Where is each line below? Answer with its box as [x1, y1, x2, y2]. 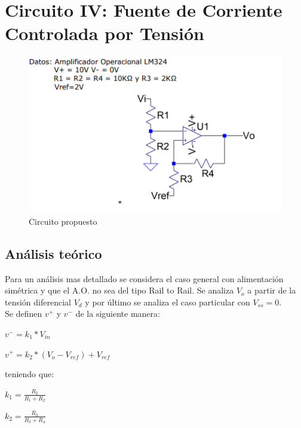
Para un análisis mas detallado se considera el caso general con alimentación [5, 272, 284, 285]
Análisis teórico [5, 244, 102, 262]
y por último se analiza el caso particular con [85, 295, 250, 308]
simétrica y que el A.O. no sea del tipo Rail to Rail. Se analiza [5, 284, 234, 296]
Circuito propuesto [29, 215, 97, 227]
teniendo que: [5, 368, 54, 380]
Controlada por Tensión [5, 21, 204, 45]
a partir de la [247, 284, 296, 296]
